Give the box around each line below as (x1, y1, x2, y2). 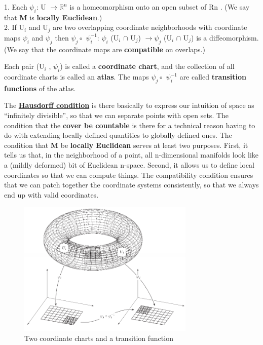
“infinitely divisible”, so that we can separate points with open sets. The (4, 110, 229, 121)
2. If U (4, 22, 25, 32)
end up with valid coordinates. (4, 189, 99, 200)
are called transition (179, 71, 246, 82)
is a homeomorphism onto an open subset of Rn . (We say (69, 2, 250, 12)
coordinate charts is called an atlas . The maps (4, 71, 149, 82)
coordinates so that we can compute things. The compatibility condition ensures (4, 169, 253, 180)
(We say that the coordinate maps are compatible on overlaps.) (4, 44, 205, 54)
